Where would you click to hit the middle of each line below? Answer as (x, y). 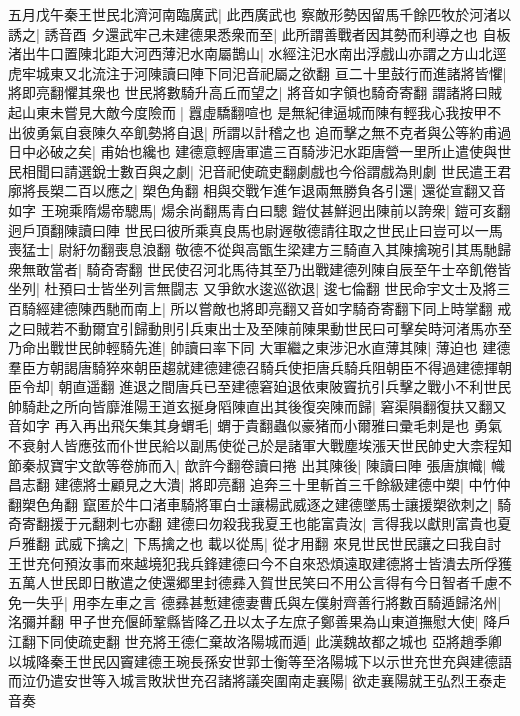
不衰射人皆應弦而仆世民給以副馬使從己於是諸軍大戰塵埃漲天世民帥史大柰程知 (260, 445)
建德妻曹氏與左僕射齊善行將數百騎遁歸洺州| (359, 601)
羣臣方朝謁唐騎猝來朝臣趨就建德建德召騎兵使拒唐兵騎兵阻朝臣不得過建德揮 (253, 366)
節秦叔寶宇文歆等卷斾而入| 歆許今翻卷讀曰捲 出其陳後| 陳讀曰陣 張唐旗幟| (247, 464)
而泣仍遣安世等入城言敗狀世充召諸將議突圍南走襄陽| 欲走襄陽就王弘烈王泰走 (257, 680)
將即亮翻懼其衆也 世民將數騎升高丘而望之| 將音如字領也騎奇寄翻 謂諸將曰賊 (255, 92)
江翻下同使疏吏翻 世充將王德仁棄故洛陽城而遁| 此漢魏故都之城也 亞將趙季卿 (255, 641)
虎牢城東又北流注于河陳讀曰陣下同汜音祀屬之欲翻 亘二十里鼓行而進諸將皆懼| (257, 72)
